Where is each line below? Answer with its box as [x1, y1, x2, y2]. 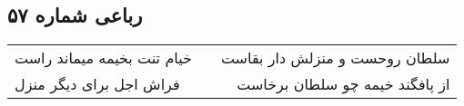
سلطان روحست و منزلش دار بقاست [220, 47, 450, 69]
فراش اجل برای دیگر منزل [15, 73, 180, 95]
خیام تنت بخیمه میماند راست [15, 47, 192, 69]
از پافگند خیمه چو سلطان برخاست [237, 73, 450, 95]
